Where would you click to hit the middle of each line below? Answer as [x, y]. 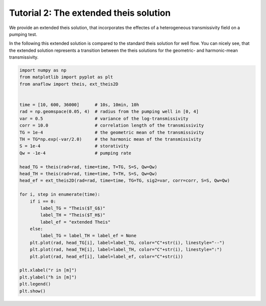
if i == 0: [43, 201]
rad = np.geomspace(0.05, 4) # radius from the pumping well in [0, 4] [109, 112]
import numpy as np [43, 70]
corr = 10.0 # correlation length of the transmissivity [112, 125]
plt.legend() [35, 284]
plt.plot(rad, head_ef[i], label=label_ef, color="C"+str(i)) [106, 256]
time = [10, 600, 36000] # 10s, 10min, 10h [79, 105]
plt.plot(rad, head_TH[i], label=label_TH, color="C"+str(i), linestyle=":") [126, 250]
